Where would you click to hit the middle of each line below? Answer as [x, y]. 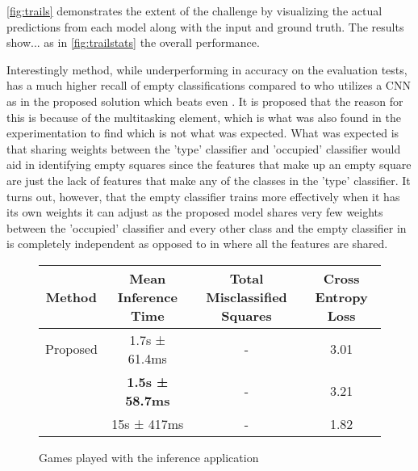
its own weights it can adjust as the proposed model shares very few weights [195, 212]
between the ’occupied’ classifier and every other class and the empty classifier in [207, 227]
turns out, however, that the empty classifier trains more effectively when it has [203, 196]
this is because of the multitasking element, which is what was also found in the [204, 117]
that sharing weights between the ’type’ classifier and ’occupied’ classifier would [204, 148]
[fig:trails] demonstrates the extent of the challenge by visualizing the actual [194, 11]
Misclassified [247, 296]
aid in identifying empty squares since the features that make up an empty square [209, 164]
